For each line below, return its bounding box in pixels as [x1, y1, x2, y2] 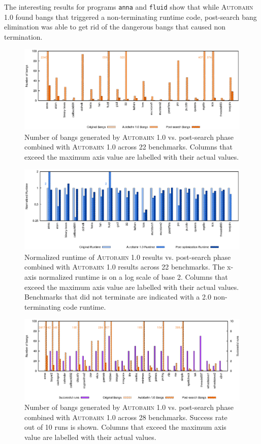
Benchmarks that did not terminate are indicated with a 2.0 [24, 291, 211, 302]
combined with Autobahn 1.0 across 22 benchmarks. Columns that [24, 141, 233, 152]
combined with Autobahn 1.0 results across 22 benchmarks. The [24, 261, 225, 272]
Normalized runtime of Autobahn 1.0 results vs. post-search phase [24, 251, 231, 262]
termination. [4, 31, 43, 42]
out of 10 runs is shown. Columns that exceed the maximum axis [24, 422, 226, 432]
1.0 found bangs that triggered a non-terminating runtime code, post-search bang [4, 11, 257, 22]
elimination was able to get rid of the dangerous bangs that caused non [4, 21, 225, 32]
